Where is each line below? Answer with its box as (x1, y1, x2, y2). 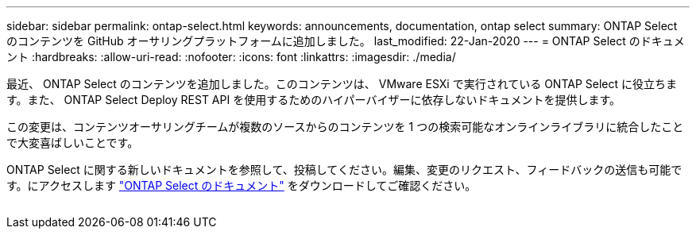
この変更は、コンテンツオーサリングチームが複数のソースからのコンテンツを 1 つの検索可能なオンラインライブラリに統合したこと (6, 120, 684, 133)
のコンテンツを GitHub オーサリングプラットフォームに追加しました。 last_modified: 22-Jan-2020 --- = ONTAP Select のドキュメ (6, 34, 685, 48)
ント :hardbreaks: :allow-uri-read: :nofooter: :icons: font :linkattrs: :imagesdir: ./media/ (6, 50, 456, 64)
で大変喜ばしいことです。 (6, 136, 139, 149)
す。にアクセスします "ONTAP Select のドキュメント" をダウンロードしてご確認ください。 (6, 179, 477, 192)
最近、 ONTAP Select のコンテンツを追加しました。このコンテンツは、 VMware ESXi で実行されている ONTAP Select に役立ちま (6, 77, 677, 91)
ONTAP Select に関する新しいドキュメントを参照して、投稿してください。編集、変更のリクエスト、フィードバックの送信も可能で (6, 163, 682, 176)
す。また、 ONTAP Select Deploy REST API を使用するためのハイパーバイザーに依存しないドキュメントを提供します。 (6, 93, 621, 106)
